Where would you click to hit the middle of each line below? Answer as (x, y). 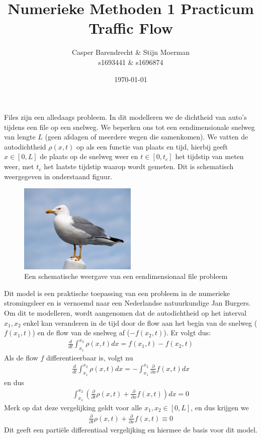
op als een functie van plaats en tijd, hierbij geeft (152, 146)
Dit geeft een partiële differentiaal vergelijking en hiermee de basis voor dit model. (131, 430)
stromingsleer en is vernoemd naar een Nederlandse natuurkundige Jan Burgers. (127, 303)
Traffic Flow (131, 28)
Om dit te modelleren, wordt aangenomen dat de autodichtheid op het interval (125, 313)
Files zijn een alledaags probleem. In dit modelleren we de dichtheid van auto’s (125, 117)
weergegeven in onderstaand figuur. (58, 176)
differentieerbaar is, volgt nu (90, 357)
